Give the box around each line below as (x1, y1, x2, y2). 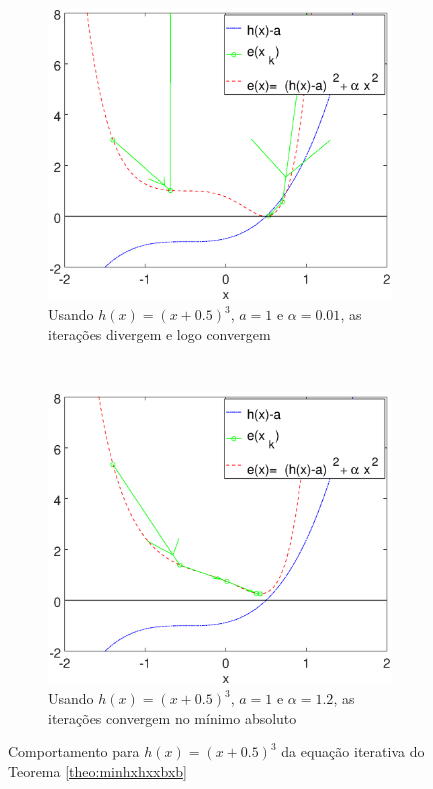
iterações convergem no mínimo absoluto (48, 707, 297, 728)
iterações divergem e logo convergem (48, 323, 271, 344)
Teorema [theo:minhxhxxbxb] (8, 760, 187, 781)
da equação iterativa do (281, 741, 425, 762)
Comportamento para (8, 741, 140, 762)
